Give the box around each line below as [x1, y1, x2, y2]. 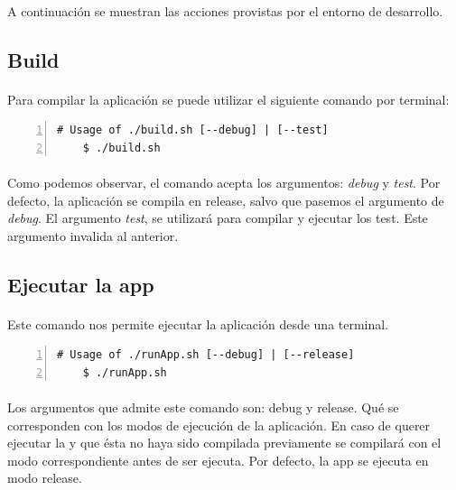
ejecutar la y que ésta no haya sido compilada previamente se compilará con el [7, 433, 442, 452]
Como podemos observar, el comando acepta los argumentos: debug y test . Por [7, 172, 441, 191]
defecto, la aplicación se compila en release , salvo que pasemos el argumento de [7, 190, 444, 209]
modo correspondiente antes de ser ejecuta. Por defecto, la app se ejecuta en [7, 450, 429, 469]
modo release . [7, 468, 82, 487]
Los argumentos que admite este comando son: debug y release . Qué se [7, 398, 399, 417]
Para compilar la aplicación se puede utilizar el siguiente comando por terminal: [7, 89, 450, 108]
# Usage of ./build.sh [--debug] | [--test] [57, 124, 329, 137]
